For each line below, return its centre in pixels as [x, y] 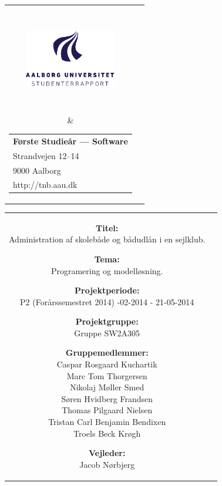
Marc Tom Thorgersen [107, 375]
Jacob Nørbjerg [107, 464]
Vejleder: [107, 453]
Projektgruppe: [107, 321]
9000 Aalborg [37, 170]
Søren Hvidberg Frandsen [107, 398]
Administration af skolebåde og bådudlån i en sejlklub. [107, 239]
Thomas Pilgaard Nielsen [107, 410]
